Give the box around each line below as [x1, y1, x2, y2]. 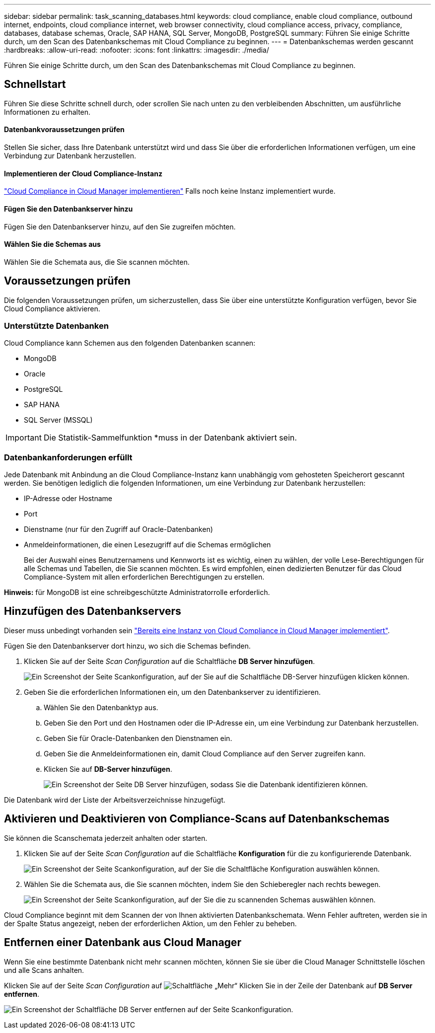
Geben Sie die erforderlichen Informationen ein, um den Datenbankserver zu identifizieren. [24, 687, 321, 696]
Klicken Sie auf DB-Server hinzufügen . [44, 764, 172, 773]
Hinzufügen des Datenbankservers [4, 605, 181, 618]
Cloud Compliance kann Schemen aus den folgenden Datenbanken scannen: [4, 339, 256, 348]
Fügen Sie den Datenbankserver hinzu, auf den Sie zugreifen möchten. [4, 222, 236, 231]
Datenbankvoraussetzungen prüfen [4, 125, 125, 134]
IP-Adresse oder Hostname [24, 494, 113, 503]
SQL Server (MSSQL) [24, 416, 93, 425]
